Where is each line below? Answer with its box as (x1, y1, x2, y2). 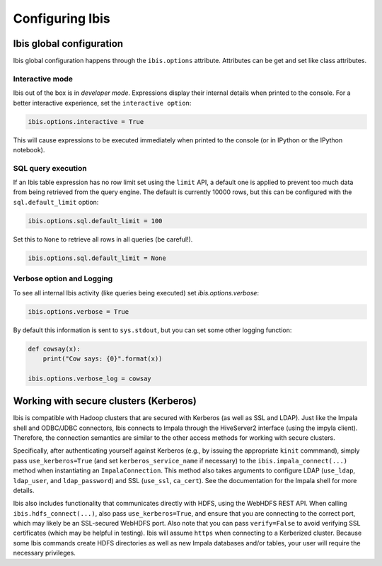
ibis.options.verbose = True (28, 307, 129, 315)
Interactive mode (13, 74, 74, 84)
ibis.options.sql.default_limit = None (28, 254, 166, 262)
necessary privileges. (13, 549, 76, 557)
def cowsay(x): (28, 344, 81, 353)
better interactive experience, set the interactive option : (13, 98, 192, 107)
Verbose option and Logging (13, 273, 113, 283)
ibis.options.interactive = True (28, 118, 144, 125)
